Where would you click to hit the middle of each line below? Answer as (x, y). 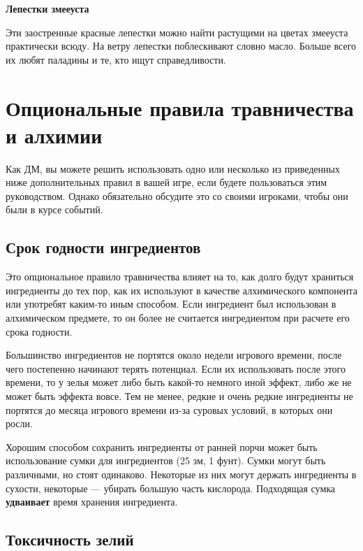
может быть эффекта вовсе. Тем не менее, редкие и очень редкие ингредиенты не (179, 396)
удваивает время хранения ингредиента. (92, 502)
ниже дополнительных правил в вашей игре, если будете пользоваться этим (166, 182)
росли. (19, 423)
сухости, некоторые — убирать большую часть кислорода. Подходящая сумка (171, 488)
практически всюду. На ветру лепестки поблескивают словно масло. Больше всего (181, 46)
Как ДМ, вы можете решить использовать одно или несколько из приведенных (173, 168)
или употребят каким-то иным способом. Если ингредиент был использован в (171, 304)
